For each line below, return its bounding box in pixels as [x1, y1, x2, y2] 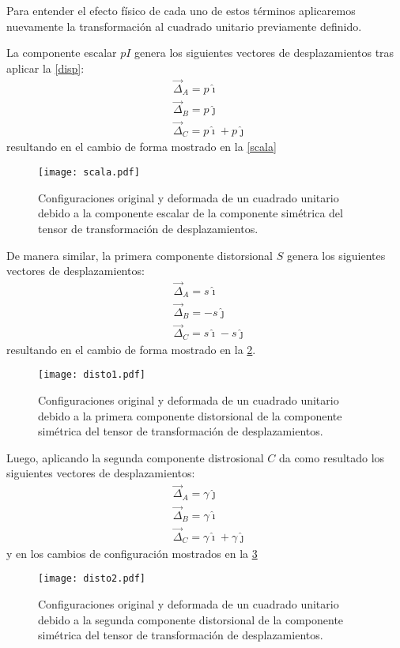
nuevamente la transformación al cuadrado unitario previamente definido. [6, 17, 362, 34]
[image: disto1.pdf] [38, 369, 146, 381]
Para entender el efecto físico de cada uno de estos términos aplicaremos [6, 2, 356, 18]
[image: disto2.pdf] [38, 573, 146, 585]
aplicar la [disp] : [6, 59, 85, 76]
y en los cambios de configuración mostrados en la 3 [6, 544, 258, 561]
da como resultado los [278, 449, 385, 465]
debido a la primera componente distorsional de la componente [38, 407, 342, 424]
